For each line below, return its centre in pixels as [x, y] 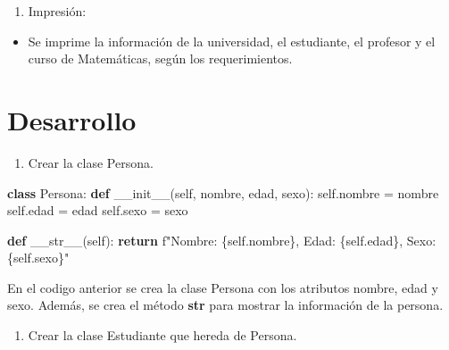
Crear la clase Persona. [91, 162]
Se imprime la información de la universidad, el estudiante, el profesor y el [232, 41]
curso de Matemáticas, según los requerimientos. [160, 58]
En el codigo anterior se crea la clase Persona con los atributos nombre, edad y [223, 287]
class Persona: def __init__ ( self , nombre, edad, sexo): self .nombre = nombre [223, 192]
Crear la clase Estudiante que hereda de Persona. [162, 335]
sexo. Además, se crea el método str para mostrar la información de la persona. [225, 305]
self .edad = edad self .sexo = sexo [98, 210]
